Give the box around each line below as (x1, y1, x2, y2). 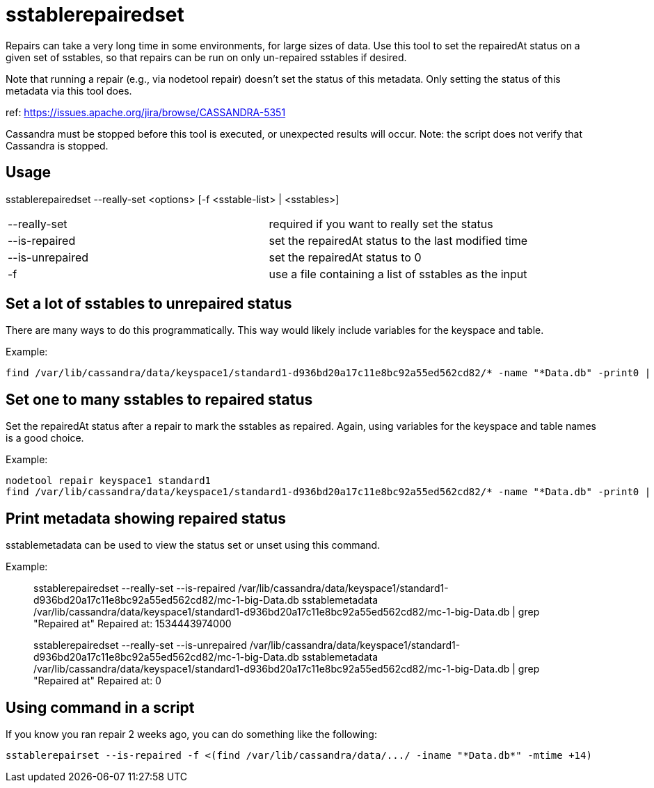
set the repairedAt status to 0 (269, 250, 422, 264)
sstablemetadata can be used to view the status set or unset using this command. (6, 539, 381, 552)
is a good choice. (6, 432, 84, 444)
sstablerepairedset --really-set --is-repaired (33, 582, 236, 595)
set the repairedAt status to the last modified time (269, 233, 528, 248)
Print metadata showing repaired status (6, 509, 286, 527)
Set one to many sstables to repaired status (6, 390, 313, 408)
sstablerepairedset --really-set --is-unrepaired (33, 639, 247, 652)
